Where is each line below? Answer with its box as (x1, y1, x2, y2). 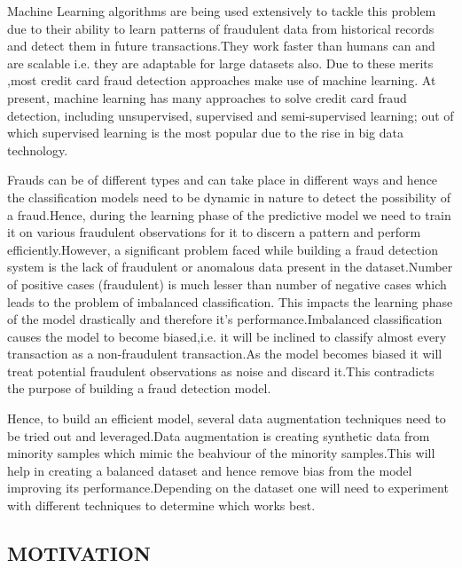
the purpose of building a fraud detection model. (7, 379, 271, 398)
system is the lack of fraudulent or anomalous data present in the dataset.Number (7, 257, 453, 276)
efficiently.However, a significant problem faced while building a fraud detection (7, 240, 438, 258)
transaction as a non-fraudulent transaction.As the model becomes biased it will (7, 344, 442, 363)
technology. (7, 140, 68, 159)
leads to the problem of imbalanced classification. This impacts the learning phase (7, 292, 453, 311)
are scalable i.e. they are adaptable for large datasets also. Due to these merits (7, 53, 434, 72)
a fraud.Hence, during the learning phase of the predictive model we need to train (7, 205, 451, 224)
